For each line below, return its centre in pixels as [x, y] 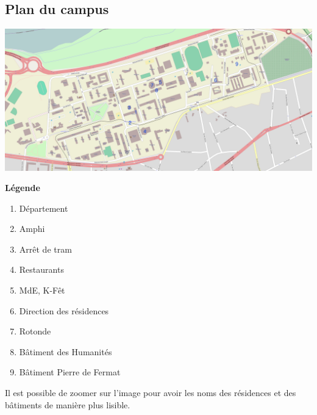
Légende [23, 188]
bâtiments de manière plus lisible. [68, 404]
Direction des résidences [64, 310]
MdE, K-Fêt [42, 290]
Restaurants [41, 269]
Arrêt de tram [45, 249]
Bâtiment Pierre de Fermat [70, 372]
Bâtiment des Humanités [66, 351]
